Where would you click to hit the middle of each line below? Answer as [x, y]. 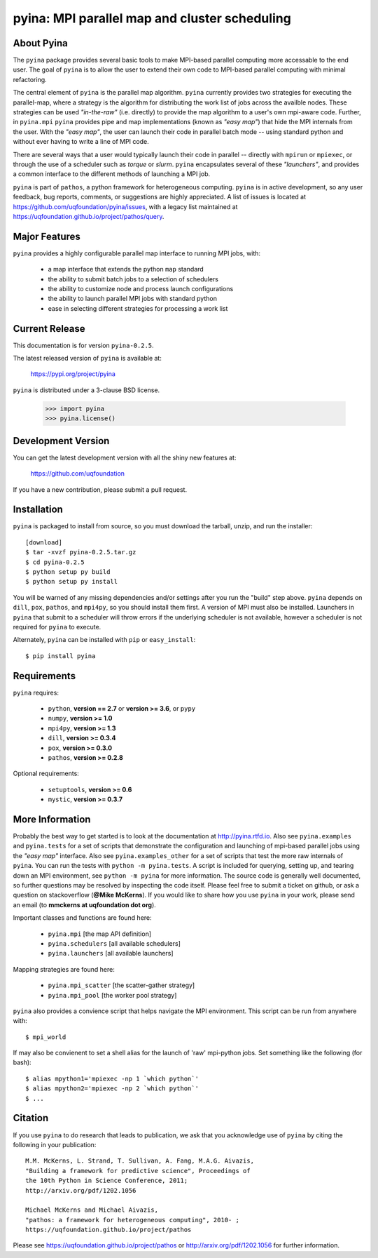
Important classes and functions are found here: [82, 918]
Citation [31, 1118]
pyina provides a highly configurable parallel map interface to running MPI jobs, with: [137, 253]
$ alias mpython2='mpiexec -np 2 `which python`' [112, 1089]
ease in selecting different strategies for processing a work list [138, 308]
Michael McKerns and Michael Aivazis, [92, 1210]
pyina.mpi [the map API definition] [100, 934]
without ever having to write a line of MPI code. [81, 142]
